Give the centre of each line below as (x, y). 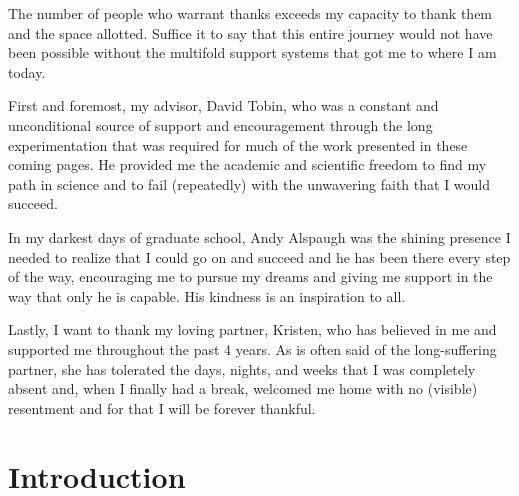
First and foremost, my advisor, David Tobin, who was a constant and (223, 105)
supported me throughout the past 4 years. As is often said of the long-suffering (252, 348)
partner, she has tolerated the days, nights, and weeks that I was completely (242, 368)
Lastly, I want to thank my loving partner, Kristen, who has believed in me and (252, 329)
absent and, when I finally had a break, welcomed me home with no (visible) (243, 388)
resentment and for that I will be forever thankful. (162, 407)
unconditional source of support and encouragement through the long (220, 124)
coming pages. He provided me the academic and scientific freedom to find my (247, 164)
